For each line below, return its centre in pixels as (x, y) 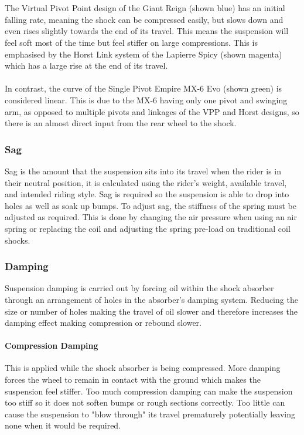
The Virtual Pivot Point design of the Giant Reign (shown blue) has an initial (145, 8)
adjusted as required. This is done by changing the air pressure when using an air (151, 217)
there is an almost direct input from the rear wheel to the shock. (121, 123)
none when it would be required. (63, 425)
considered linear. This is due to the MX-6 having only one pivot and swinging (146, 100)
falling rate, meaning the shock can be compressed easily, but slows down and (144, 19)
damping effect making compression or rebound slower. (103, 323)
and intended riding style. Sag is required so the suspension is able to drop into (147, 194)
